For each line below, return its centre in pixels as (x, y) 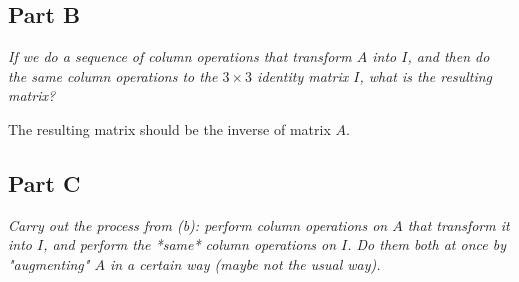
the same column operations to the (113, 75)
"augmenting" (49, 263)
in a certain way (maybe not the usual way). (245, 263)
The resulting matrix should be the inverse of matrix (169, 128)
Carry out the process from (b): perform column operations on (198, 224)
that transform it (458, 224)
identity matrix (303, 75)
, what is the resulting (425, 75)
